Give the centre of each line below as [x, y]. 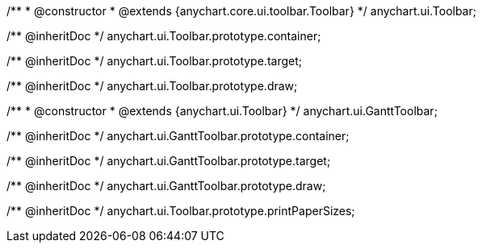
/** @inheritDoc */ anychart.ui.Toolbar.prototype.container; [164, 36]
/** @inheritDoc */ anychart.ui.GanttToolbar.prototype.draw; [166, 186]
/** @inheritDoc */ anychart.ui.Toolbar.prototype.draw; [152, 86]
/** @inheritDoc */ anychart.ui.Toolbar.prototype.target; [154, 61]
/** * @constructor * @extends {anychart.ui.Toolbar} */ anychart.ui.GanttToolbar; [222, 111]
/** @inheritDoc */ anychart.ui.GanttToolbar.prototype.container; [178, 136]
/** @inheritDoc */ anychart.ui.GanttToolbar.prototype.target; [169, 161]
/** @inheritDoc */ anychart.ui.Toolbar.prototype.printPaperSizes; [181, 211]
